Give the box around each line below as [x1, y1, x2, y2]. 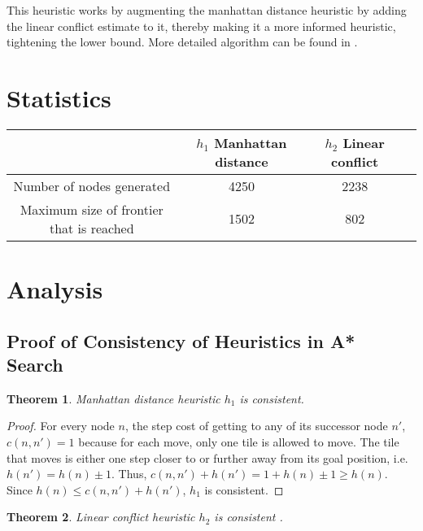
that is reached [49, 218, 134, 237]
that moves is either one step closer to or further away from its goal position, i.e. [7, 449, 408, 466]
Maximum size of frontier [20, 199, 164, 219]
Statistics [7, 81, 111, 114]
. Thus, [111, 465, 147, 482]
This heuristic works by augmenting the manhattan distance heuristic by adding [7, 2, 407, 18]
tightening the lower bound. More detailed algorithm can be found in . [7, 33, 358, 50]
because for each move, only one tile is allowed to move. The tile [78, 433, 399, 450]
